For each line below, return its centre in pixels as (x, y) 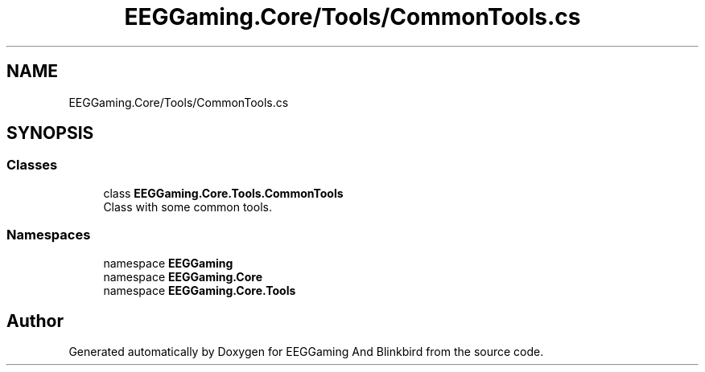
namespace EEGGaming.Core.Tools (200, 290)
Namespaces (49, 235)
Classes (32, 165)
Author (35, 321)
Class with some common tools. (188, 206)
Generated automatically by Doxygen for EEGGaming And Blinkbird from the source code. (306, 352)
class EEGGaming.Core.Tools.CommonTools (223, 193)
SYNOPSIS (50, 133)
